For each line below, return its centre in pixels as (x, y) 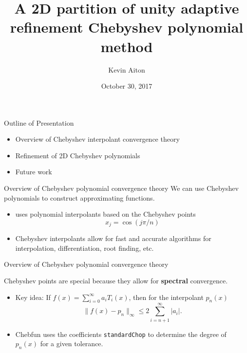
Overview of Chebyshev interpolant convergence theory (97, 139)
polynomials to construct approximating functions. (79, 197)
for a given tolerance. (72, 344)
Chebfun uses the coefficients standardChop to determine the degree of (121, 334)
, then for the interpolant (166, 297)
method (127, 46)
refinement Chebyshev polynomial (127, 27)
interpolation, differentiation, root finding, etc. (85, 248)
